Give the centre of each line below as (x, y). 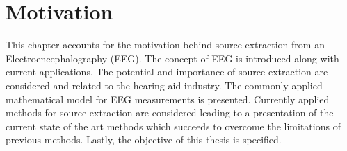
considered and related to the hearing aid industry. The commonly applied (164, 85)
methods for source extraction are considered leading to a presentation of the (170, 113)
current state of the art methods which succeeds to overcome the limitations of (173, 126)
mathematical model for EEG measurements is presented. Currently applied (168, 99)
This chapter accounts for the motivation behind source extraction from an (165, 45)
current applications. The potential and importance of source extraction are (167, 72)
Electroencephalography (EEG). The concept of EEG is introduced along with (172, 58)
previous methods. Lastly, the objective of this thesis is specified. (144, 140)
